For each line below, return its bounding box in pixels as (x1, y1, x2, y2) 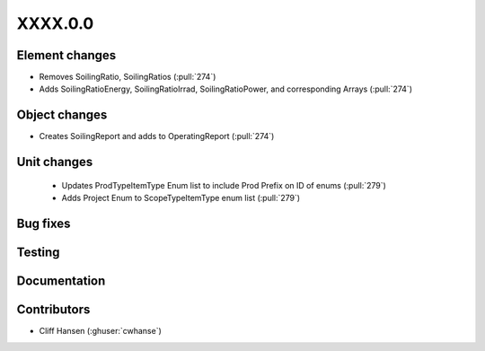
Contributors (16, 302, 91, 318)
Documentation (16, 274, 106, 288)
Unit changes (16, 154, 93, 170)
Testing (16, 244, 60, 259)
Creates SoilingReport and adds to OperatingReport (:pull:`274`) (39, 131, 275, 142)
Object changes (16, 108, 108, 123)
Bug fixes (16, 215, 71, 231)
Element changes (16, 48, 117, 63)
